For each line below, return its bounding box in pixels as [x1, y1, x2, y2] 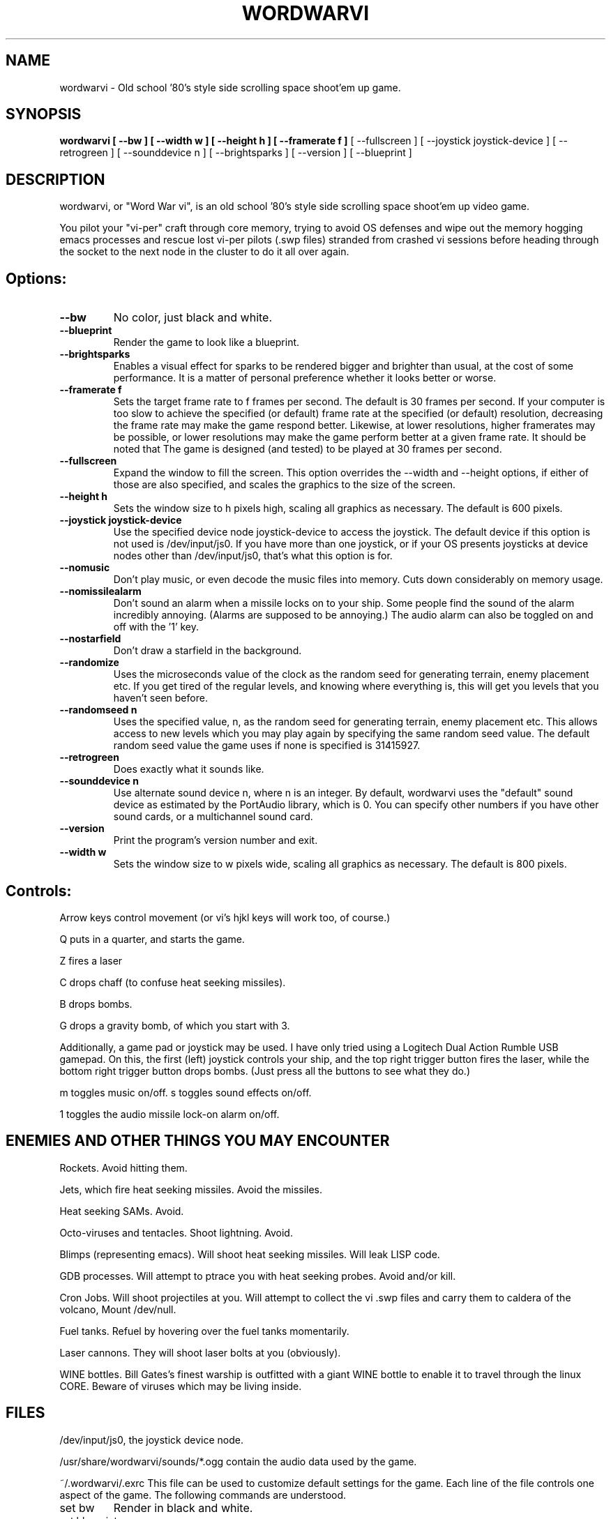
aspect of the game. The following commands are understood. [59, 1488, 347, 1501]
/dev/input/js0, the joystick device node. [59, 1433, 243, 1446]
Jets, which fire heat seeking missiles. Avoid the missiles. [59, 1183, 323, 1195]
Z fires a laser [59, 954, 123, 967]
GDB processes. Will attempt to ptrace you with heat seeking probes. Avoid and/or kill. [59, 1269, 456, 1282]
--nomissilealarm [59, 585, 142, 598]
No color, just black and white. [113, 310, 273, 325]
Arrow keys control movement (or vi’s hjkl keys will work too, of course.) [59, 911, 391, 923]
